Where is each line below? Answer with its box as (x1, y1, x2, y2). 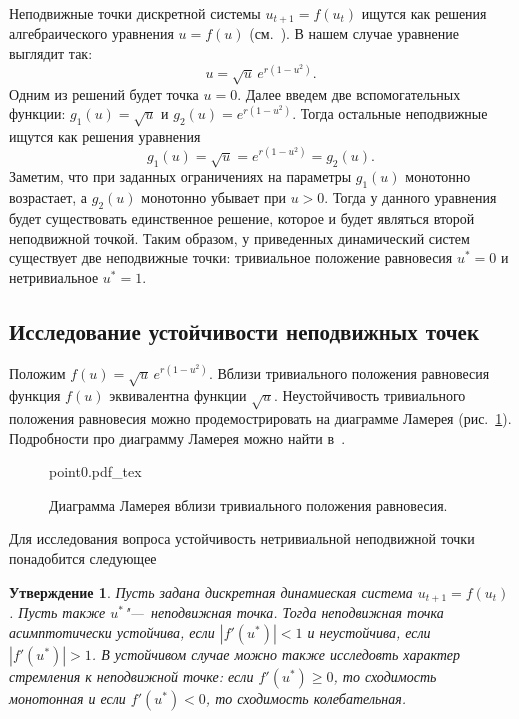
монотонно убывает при (141, 187, 286, 208)
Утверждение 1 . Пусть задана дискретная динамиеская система (9, 581, 413, 602)
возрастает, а (9, 187, 88, 208)
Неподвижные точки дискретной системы (9, 3, 261, 23)
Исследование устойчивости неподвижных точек (9, 315, 480, 346)
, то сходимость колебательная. (205, 687, 407, 708)
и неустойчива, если (307, 621, 431, 642)
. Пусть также (9, 602, 106, 623)
